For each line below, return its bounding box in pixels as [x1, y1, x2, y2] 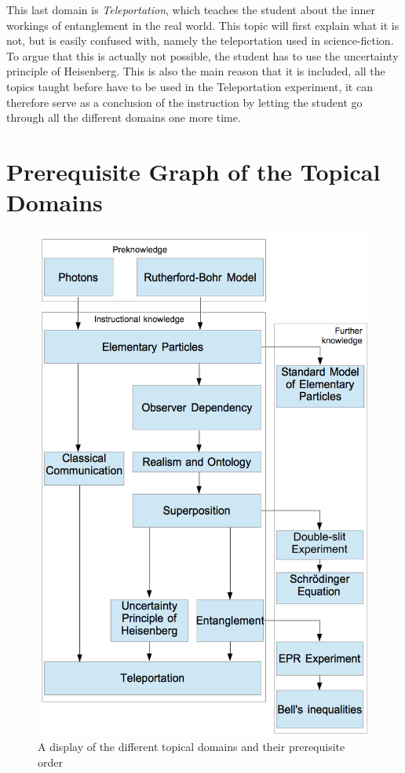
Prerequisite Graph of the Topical [6, 155, 381, 187]
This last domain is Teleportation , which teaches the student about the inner [6, 2, 375, 17]
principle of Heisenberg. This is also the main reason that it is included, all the [6, 63, 385, 79]
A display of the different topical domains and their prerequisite [38, 738, 345, 755]
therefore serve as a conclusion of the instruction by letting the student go [6, 93, 363, 110]
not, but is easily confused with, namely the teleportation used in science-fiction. [6, 32, 394, 49]
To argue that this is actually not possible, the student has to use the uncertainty [6, 47, 399, 64]
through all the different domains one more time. [6, 109, 241, 126]
